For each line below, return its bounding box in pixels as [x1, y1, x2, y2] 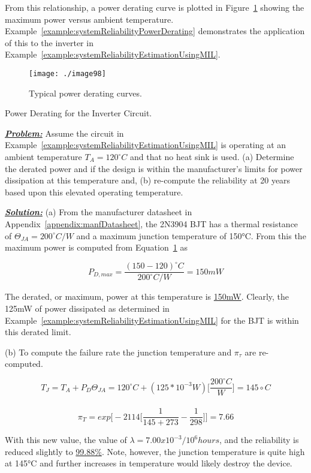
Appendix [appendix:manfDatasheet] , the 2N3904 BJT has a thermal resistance [5, 217, 298, 230]
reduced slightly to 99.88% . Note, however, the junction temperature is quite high [5, 445, 305, 457]
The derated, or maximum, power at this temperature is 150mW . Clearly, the [5, 290, 289, 303]
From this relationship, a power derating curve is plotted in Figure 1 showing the [5, 1, 304, 13]
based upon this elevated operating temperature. [5, 185, 183, 198]
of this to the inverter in [5, 36, 93, 49]
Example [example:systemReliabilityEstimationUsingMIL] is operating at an [5, 138, 286, 151]
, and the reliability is [219, 433, 299, 446]
